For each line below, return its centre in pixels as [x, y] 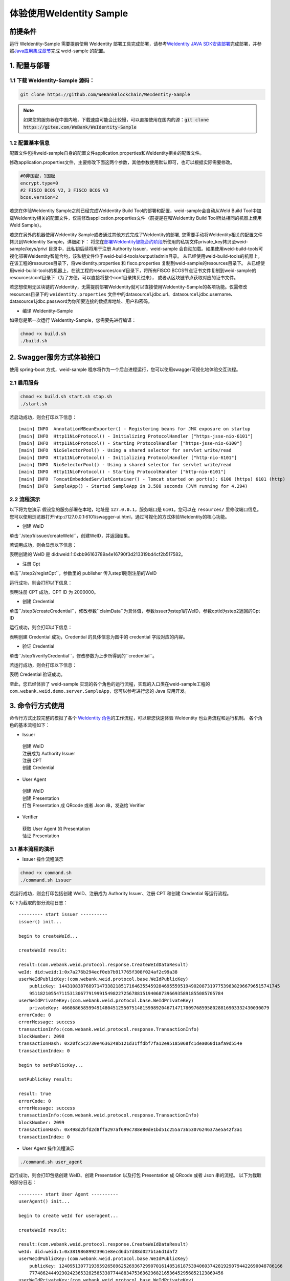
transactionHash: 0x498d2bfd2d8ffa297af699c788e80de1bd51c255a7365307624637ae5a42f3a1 [130, 1130]
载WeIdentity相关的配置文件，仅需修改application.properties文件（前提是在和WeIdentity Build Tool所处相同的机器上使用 [136, 218]
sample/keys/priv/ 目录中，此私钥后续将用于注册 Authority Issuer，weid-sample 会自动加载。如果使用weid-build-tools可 [136, 249]
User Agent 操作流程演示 [48, 1148]
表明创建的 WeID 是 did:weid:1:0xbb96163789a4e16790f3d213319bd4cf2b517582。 [97, 554]
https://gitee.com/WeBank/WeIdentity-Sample [80, 127]
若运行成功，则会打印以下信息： [43, 665]
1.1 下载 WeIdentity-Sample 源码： [52, 80]
